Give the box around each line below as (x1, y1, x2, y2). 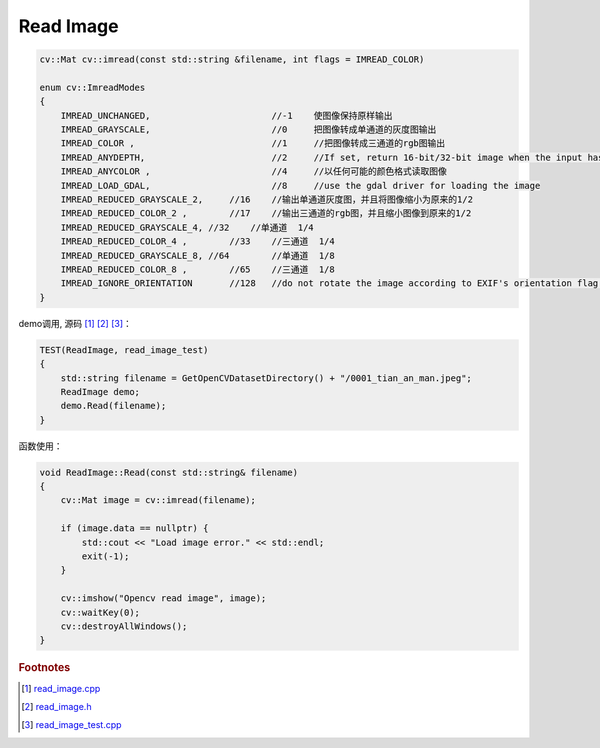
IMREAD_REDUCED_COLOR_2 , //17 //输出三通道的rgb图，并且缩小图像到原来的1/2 (60, 208, 472, 219)
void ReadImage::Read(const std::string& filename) (39, 466, 299, 478)
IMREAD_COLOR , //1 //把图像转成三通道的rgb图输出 (60, 138, 446, 149)
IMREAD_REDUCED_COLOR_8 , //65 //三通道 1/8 (60, 264, 335, 275)
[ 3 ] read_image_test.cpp (21, 719, 122, 731)
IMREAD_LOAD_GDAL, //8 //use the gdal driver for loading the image (60, 180, 541, 191)
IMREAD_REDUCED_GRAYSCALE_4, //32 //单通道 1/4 (60, 221, 314, 233)
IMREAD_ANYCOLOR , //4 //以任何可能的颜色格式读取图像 (60, 166, 447, 177)
